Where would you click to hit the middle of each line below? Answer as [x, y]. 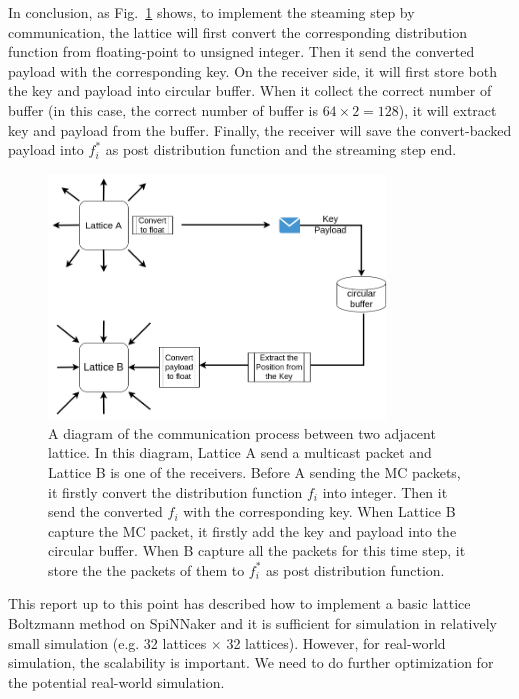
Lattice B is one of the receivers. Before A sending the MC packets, [254, 471]
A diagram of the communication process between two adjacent [242, 432]
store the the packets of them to [146, 569]
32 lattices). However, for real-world [336, 642]
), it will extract [447, 109]
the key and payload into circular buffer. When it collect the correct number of [250, 90]
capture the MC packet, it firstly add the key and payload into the [252, 530]
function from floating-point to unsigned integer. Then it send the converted [241, 51]
